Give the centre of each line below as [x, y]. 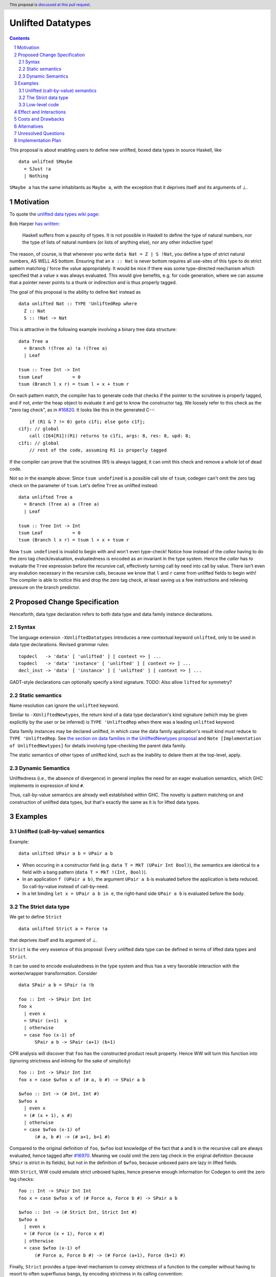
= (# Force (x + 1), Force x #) [64, 1234]
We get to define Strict [36, 917]
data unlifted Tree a [45, 497]
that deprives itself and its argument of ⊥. [53, 940]
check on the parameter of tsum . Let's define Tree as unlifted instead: [84, 485]
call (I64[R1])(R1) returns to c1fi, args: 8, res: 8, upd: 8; [110, 436]
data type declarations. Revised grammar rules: [59, 645]
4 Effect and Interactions [40, 112]
